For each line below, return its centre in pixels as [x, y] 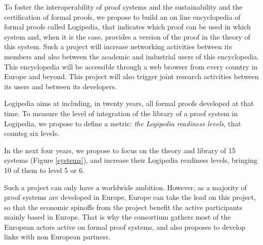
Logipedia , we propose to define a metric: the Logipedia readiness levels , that [123, 123]
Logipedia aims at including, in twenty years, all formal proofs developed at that [129, 103]
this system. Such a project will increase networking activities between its [118, 46]
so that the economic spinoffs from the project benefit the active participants [123, 207]
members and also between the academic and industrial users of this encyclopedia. [131, 56]
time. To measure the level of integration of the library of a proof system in [121, 113]
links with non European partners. [57, 237]
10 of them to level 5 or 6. [45, 170]
